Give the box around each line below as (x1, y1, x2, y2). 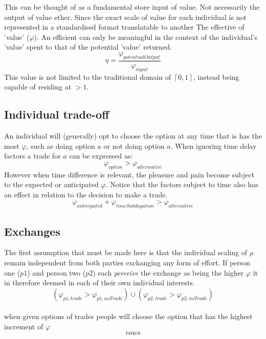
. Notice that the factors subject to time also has (105, 179, 258, 190)
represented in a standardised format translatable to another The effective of (4, 21, 245, 32)
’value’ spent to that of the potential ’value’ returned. (4, 41, 172, 52)
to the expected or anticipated (4, 179, 99, 190)
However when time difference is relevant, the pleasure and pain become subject (4, 169, 255, 179)
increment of (4, 321, 43, 331)
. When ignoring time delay (170, 140, 257, 151)
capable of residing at (4, 81, 72, 92)
